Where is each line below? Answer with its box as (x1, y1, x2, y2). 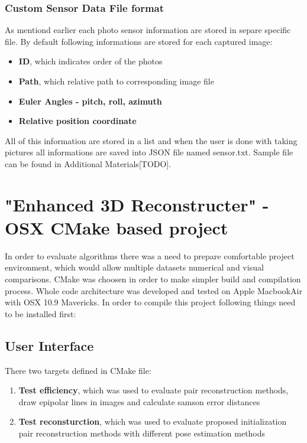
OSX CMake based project (5, 215, 228, 239)
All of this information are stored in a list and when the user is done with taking (5, 134, 298, 146)
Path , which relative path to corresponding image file (18, 75, 214, 87)
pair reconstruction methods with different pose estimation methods (18, 427, 266, 439)
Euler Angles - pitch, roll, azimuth (18, 95, 162, 107)
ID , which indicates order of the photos (18, 55, 163, 67)
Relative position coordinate (18, 115, 137, 127)
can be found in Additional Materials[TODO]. (5, 157, 172, 170)
